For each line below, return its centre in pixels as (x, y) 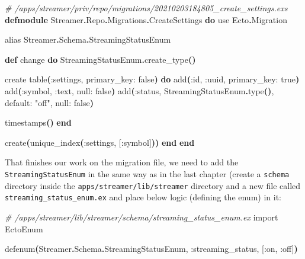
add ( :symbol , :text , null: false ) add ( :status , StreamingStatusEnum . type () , (139, 90)
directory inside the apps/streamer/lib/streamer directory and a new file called (153, 185)
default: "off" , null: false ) (49, 102)
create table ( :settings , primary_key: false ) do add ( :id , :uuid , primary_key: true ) (152, 79)
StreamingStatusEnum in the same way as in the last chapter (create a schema (147, 173)
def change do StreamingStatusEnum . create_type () (100, 59)
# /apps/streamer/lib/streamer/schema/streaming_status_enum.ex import (142, 217)
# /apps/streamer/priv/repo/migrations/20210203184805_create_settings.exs (146, 8)
